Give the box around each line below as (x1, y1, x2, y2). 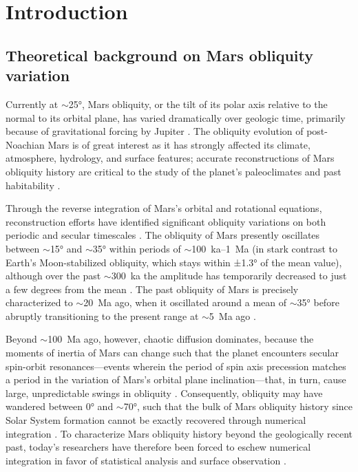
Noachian (6, 137, 45, 151)
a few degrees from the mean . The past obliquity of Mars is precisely (6, 281, 299, 296)
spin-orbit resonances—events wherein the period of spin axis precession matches (6, 358, 346, 373)
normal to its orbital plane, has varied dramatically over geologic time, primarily (6, 110, 346, 125)
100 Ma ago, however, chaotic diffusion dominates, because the (48, 332, 314, 346)
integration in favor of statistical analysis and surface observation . (6, 453, 286, 467)
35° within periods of (92, 241, 181, 255)
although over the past (6, 268, 101, 283)
